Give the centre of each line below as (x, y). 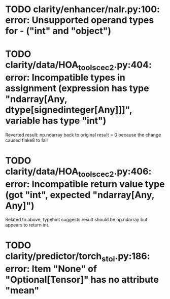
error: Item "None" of (51, 269)
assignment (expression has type (77, 88)
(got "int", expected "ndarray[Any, (80, 195)
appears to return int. (27, 225)
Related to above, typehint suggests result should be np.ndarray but (76, 220)
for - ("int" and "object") (58, 31)
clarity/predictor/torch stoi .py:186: (78, 257)
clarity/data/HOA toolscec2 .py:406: (78, 172)
